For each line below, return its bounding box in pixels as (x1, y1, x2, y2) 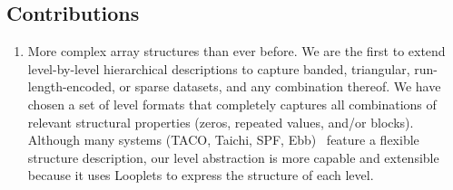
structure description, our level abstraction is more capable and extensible (27, 147, 439, 166)
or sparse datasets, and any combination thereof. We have (119, 77, 441, 96)
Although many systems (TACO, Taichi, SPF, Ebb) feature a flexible (27, 130, 419, 149)
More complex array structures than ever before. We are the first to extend (27, 42, 446, 61)
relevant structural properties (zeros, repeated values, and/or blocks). (27, 112, 414, 131)
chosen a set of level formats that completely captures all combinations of (27, 94, 437, 113)
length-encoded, (27, 77, 115, 96)
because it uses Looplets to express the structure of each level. (27, 166, 374, 185)
